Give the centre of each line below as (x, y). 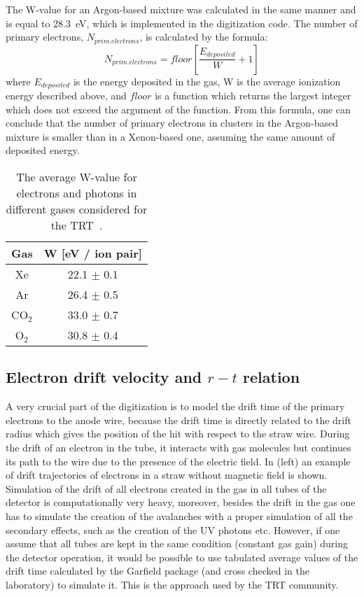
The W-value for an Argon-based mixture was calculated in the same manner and (181, 9)
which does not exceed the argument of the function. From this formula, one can (178, 109)
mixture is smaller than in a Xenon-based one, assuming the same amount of (170, 136)
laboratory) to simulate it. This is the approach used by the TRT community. (172, 584)
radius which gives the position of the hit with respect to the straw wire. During (178, 434)
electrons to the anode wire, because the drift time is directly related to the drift (178, 420)
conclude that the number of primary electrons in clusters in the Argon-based (172, 123)
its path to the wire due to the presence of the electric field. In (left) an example (178, 461)
